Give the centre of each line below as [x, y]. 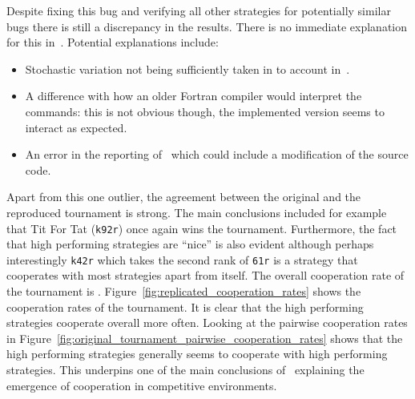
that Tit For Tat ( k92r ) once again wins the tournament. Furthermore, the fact [202, 228]
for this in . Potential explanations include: [113, 42]
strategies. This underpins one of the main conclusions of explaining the [185, 369]
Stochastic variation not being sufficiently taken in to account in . [187, 69]
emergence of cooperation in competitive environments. [142, 385]
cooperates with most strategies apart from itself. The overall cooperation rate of [205, 275]
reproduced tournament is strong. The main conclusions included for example [197, 212]
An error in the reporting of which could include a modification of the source [217, 154]
